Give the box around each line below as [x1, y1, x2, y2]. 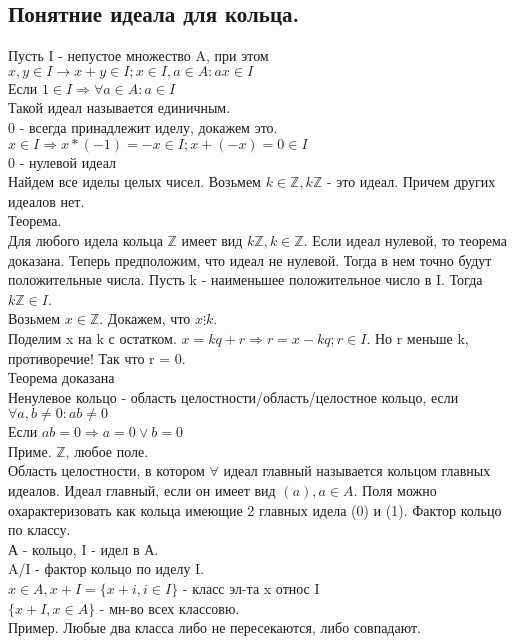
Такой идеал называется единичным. [8, 97, 231, 118]
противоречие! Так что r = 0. [8, 347, 186, 368]
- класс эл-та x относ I [182, 578, 320, 599]
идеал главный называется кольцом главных [223, 460, 491, 481]
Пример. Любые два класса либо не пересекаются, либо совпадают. [8, 617, 421, 638]
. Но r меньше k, [366, 327, 469, 348]
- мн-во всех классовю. [99, 597, 240, 618]
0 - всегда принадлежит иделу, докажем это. [8, 116, 278, 137]
